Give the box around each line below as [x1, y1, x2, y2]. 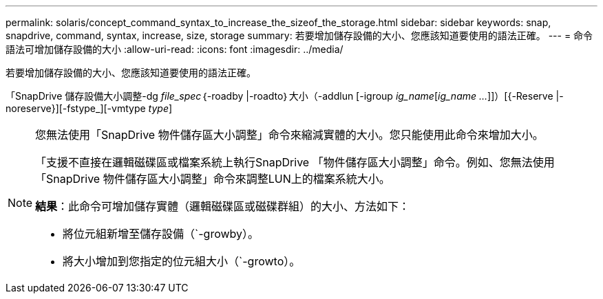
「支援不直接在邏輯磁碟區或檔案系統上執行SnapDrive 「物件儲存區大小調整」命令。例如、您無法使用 [35, 155, 555, 169]
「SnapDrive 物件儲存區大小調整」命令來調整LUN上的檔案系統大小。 [35, 172, 390, 186]
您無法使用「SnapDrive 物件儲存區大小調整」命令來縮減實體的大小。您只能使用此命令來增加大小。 [35, 128, 544, 142]
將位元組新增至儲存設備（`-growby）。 [63, 227, 260, 241]
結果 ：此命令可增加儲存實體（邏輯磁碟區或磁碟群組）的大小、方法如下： [35, 199, 410, 213]
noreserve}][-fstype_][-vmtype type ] [6, 102, 173, 114]
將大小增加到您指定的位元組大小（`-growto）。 [63, 254, 301, 268]
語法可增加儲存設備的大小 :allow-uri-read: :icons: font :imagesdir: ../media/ [6, 43, 343, 55]
